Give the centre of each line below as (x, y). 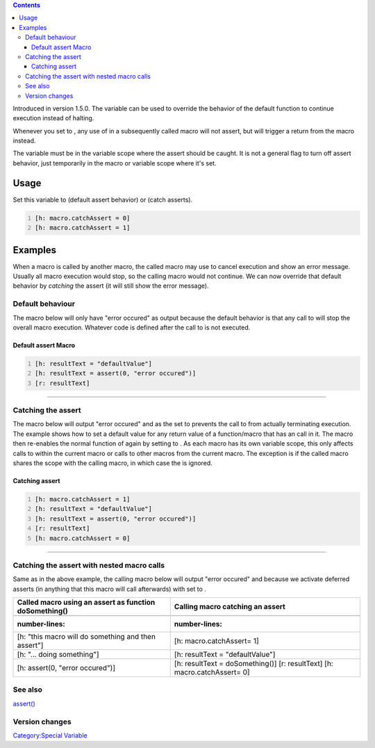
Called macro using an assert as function (86, 603)
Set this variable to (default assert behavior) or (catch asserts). (103, 200)
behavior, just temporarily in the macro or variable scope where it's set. (115, 163)
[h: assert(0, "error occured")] (66, 668)
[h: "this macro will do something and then (86, 637)
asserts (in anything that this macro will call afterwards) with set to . (109, 589)
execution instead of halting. (53, 118)
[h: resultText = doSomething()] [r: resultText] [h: (253, 664)
